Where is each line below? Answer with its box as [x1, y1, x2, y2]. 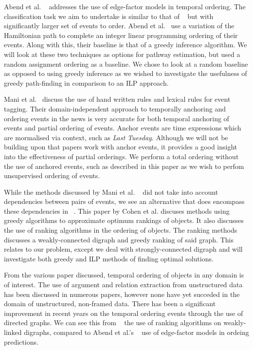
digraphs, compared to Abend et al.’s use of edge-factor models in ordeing [24, 327, 249, 337]
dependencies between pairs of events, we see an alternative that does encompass [4, 196, 245, 206]
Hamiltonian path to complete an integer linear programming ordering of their [4, 30, 238, 40]
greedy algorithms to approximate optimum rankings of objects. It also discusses [4, 215, 244, 225]
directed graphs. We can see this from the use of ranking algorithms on [4, 317, 221, 328]
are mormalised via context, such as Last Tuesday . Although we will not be [4, 132, 228, 142]
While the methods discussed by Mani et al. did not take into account [4, 186, 218, 197]
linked [4, 327, 22, 337]
